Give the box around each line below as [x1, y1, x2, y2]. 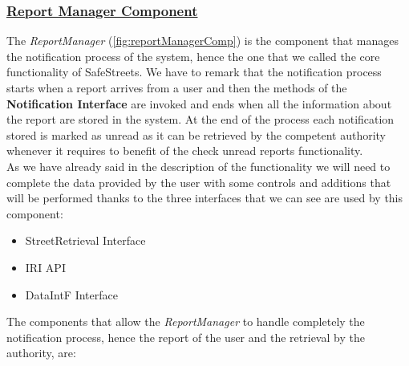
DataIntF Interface [25, 286, 118, 303]
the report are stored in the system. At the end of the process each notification [6, 111, 395, 128]
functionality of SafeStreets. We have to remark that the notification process [6, 63, 382, 80]
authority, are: [6, 344, 76, 361]
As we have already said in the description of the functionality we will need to [6, 157, 391, 174]
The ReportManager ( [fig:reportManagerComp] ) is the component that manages [6, 32, 399, 49]
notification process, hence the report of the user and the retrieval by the [6, 328, 365, 345]
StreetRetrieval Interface [25, 232, 146, 249]
